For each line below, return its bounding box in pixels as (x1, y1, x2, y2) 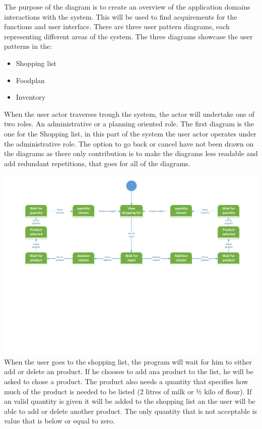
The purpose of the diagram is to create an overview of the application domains (4, 2, 250, 12)
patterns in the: (4, 41, 52, 51)
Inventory (16, 92, 46, 102)
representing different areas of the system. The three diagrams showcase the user (4, 31, 253, 41)
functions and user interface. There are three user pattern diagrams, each (4, 21, 230, 32)
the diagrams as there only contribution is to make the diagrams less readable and (4, 148, 258, 159)
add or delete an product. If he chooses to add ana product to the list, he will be (4, 366, 253, 377)
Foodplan (16, 75, 45, 85)
